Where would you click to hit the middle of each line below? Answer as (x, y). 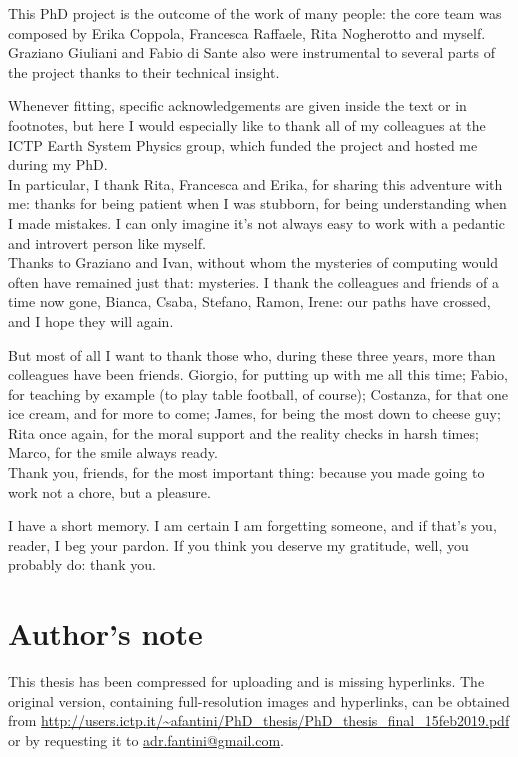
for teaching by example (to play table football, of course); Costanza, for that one (258, 393)
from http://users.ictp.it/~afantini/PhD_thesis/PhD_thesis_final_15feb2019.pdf (259, 720)
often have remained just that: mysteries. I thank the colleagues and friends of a (253, 281)
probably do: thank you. (82, 564)
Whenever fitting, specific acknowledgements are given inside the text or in (237, 105)
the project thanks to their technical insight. (144, 71)
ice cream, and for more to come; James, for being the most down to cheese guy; (254, 413)
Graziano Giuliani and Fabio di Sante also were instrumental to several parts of (252, 52)
